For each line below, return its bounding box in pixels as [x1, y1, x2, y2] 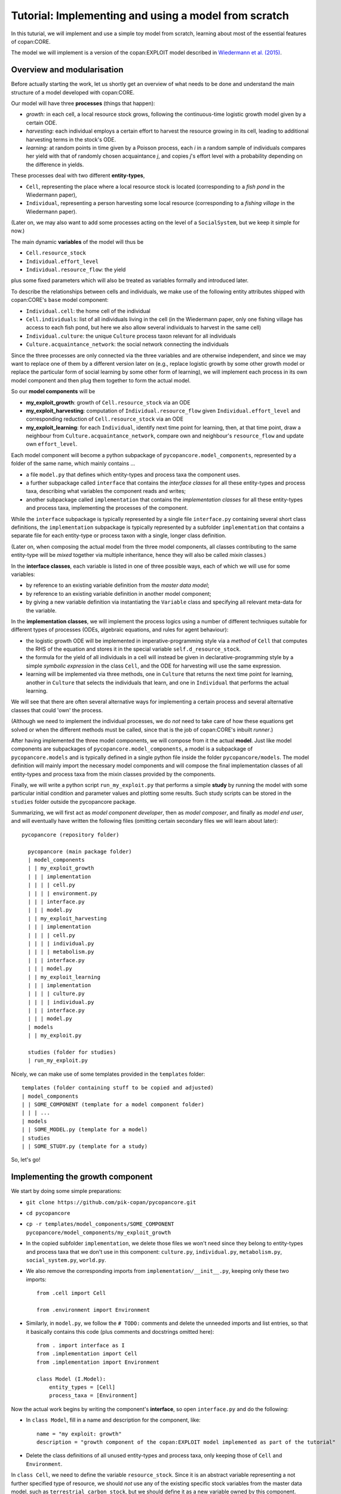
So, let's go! [11, 1156, 41, 1164]
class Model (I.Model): [36, 1375, 106, 1382]
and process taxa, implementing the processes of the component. [26, 504, 188, 512]
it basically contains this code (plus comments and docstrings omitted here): [26, 1328, 214, 1335]
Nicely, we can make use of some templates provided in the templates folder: [11, 1070, 205, 1077]
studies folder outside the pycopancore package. [11, 798, 137, 805]
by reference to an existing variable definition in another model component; [26, 590, 211, 597]
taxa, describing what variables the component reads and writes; [26, 488, 186, 495]
